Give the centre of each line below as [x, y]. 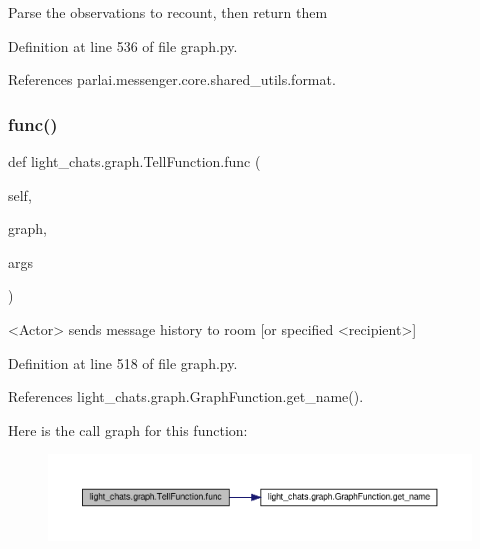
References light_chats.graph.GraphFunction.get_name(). [186, 396]
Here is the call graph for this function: [128, 429]
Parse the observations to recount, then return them [168, 12]
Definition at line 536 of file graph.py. [123, 45]
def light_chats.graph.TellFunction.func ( [134, 161]
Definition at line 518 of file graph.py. [123, 362]
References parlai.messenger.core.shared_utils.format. [172, 79]
